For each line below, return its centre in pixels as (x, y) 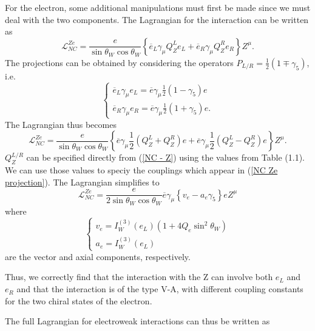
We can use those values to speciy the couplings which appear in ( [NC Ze (141, 169)
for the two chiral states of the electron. (79, 300)
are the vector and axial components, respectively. (98, 256)
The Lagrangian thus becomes (61, 124)
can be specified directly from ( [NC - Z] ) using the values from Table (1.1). (165, 157)
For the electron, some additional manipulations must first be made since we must (158, 7)
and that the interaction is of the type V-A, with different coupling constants (160, 289)
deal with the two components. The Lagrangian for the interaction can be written (157, 19)
